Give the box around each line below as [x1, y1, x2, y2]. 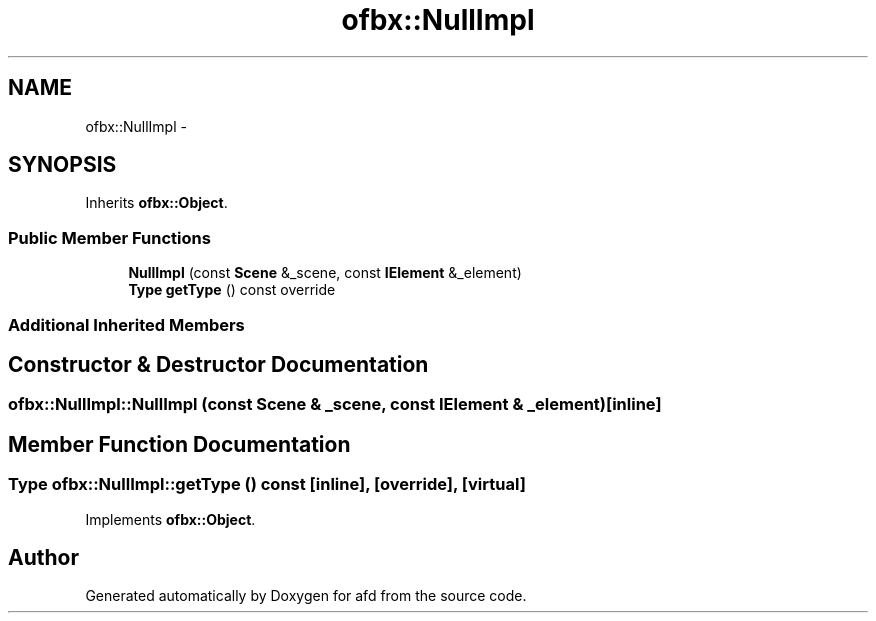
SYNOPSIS [8, 152, 117, 178]
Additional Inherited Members [8, 314, 245, 335]
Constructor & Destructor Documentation [8, 351, 429, 377]
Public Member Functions [8, 227, 211, 248]
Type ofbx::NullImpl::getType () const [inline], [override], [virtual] [8, 474, 526, 495]
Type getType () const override [128, 281, 336, 299]
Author [8, 545, 79, 571]
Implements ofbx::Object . [85, 510, 256, 528]
